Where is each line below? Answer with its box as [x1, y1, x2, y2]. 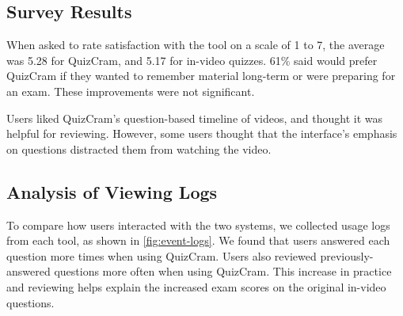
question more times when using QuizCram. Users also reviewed [6, 247, 317, 264]
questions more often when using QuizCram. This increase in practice [54, 263, 392, 280]
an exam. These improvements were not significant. [6, 82, 255, 99]
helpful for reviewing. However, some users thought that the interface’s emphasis [6, 125, 397, 142]
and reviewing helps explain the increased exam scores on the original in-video [6, 278, 386, 295]
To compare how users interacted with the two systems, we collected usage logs [6, 216, 390, 233]
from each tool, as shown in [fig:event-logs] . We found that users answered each [6, 232, 390, 249]
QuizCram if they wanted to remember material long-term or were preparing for [6, 67, 396, 84]
